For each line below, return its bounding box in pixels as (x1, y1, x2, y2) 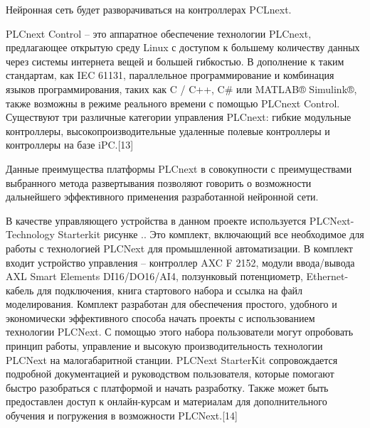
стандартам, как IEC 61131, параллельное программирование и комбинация (6, 68, 334, 82)
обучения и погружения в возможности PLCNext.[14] (6, 408, 238, 423)
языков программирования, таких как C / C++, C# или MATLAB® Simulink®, (6, 81, 357, 96)
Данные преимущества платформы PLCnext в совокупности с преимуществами (6, 161, 352, 176)
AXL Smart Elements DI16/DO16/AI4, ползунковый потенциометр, (6, 269, 303, 284)
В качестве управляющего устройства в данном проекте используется (6, 213, 307, 228)
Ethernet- (306, 269, 349, 284)
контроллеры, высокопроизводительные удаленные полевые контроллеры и (6, 123, 330, 138)
